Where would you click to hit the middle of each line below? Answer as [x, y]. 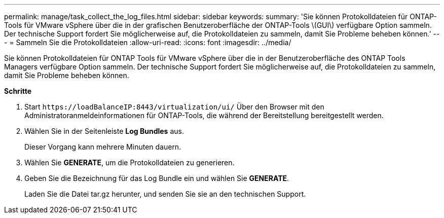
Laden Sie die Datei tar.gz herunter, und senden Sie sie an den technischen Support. [165, 194]
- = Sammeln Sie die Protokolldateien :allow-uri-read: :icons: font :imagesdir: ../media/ [148, 42]
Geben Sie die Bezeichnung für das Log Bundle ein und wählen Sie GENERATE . [157, 178]
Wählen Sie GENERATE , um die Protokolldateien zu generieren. [129, 162]
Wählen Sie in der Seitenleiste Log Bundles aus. [104, 131]
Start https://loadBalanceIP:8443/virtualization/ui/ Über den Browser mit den [174, 107]
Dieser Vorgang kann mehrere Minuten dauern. [103, 147]
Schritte [18, 91]
